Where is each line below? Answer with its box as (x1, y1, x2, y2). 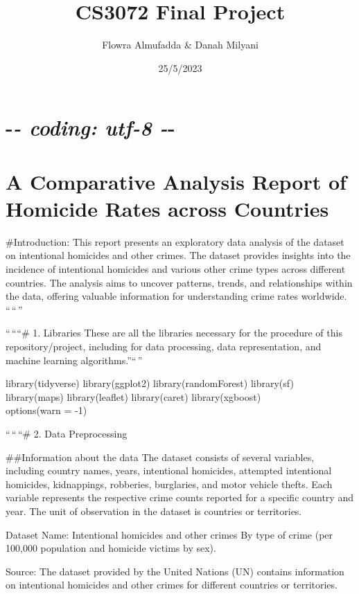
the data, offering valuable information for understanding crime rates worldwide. (6, 289, 347, 303)
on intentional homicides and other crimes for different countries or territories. (6, 577, 338, 592)
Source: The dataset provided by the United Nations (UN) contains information (6, 564, 344, 578)
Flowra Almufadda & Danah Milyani (102, 37, 259, 52)
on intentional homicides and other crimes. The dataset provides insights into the (6, 248, 351, 262)
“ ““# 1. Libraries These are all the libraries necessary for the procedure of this (6, 325, 342, 340)
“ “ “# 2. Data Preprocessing (6, 426, 128, 440)
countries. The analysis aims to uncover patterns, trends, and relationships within (6, 275, 353, 289)
